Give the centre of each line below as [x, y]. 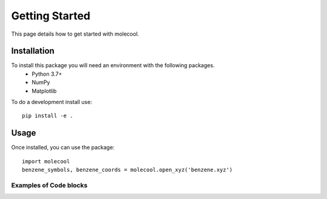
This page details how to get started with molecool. [75, 34]
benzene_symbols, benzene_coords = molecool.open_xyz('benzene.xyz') [127, 170]
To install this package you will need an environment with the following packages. [113, 65]
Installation [33, 51]
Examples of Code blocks [49, 185]
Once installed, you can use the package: [63, 148]
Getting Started [51, 16]
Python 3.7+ [47, 74]
